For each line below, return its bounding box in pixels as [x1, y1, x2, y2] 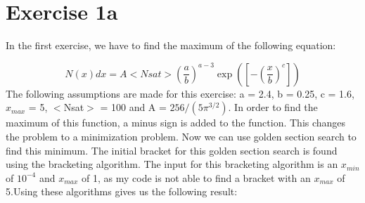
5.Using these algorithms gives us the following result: [6, 184, 238, 199]
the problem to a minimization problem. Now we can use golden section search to [6, 129, 357, 143]
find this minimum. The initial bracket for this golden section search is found [6, 143, 338, 157]
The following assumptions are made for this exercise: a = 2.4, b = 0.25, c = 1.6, [6, 86, 354, 100]
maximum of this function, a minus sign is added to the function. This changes [6, 115, 346, 130]
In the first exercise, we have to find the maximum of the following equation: [6, 38, 336, 53]
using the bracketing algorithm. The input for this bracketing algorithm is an [6, 157, 338, 171]
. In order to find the [228, 100, 318, 114]
